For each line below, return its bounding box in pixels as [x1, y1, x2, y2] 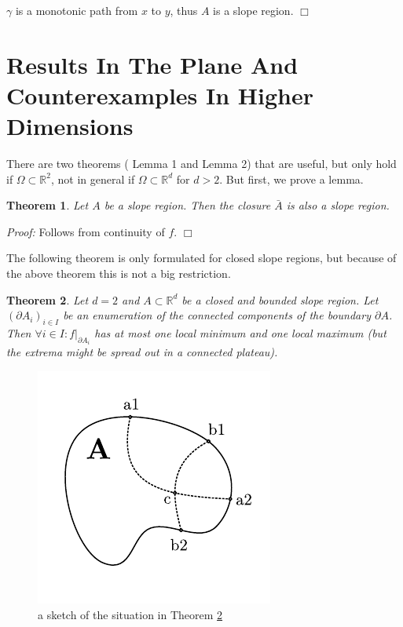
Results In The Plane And [6, 48, 299, 80]
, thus [170, 2, 198, 18]
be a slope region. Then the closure [104, 197, 271, 213]
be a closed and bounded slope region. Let [181, 291, 379, 308]
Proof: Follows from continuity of [6, 223, 165, 239]
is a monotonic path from [15, 2, 138, 18]
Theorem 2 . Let [6, 291, 89, 308]
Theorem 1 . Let [6, 197, 89, 213]
